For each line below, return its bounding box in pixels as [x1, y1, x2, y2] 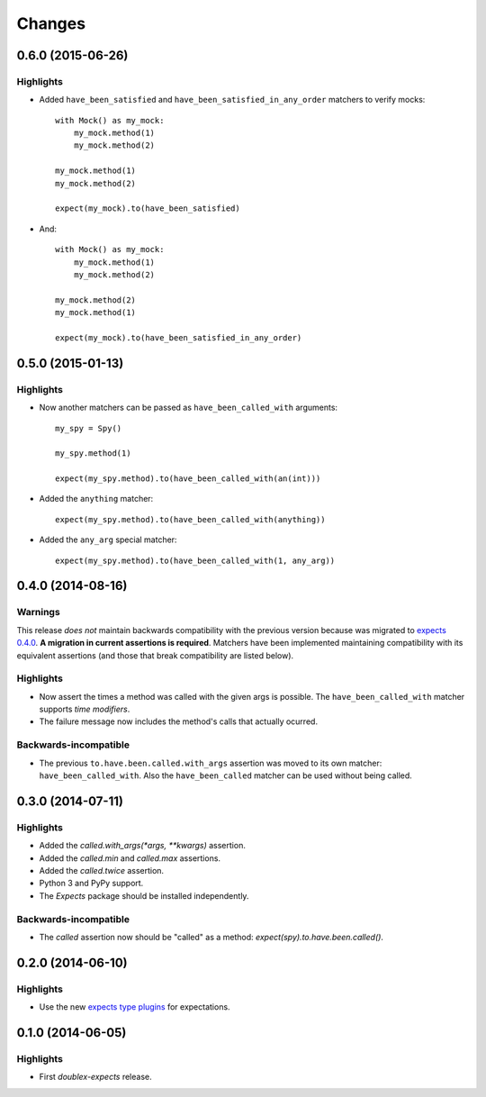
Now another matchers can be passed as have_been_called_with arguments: [39, 402, 337, 413]
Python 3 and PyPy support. [39, 878, 144, 889]
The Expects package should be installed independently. [39, 890, 249, 901]
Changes [16, 14, 85, 33]
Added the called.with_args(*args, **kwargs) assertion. [39, 840, 247, 851]
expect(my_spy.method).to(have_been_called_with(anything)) [55, 514, 326, 524]
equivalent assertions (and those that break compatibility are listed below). [16, 649, 294, 661]
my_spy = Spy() [55, 423, 122, 433]
